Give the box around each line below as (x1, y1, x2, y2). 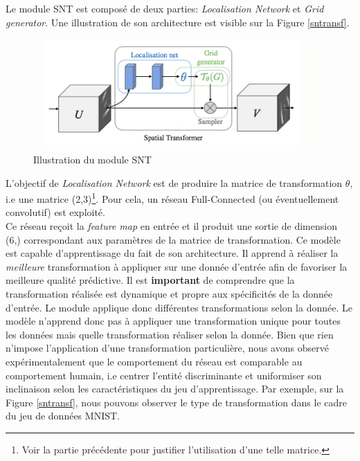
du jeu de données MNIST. (6, 408, 120, 423)
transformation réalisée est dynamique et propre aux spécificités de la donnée (6, 287, 333, 301)
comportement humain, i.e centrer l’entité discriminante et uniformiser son (6, 368, 322, 382)
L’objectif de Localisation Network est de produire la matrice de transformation (6, 175, 343, 190)
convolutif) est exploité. (6, 205, 105, 219)
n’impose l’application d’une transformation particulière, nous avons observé (6, 341, 329, 355)
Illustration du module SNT (33, 152, 152, 167)
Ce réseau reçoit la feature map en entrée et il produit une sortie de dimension (6, 219, 337, 233)
